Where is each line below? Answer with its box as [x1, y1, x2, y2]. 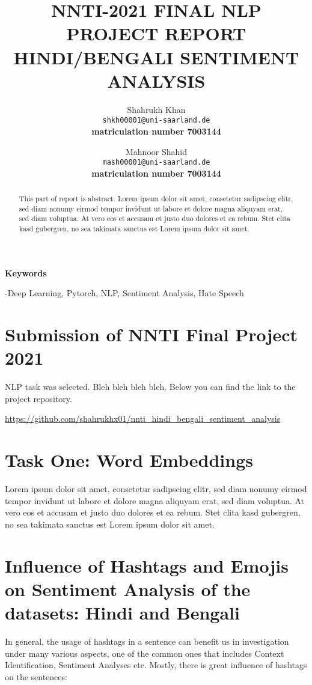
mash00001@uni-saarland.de [102, 158, 210, 167]
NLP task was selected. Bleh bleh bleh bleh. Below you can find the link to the [5, 380, 296, 393]
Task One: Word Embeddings [5, 448, 253, 472]
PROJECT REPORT [66, 21, 246, 46]
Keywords [5, 266, 47, 279]
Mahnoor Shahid [126, 145, 187, 157]
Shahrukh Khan [127, 103, 186, 115]
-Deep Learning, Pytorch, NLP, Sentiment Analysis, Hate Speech [5, 287, 244, 299]
